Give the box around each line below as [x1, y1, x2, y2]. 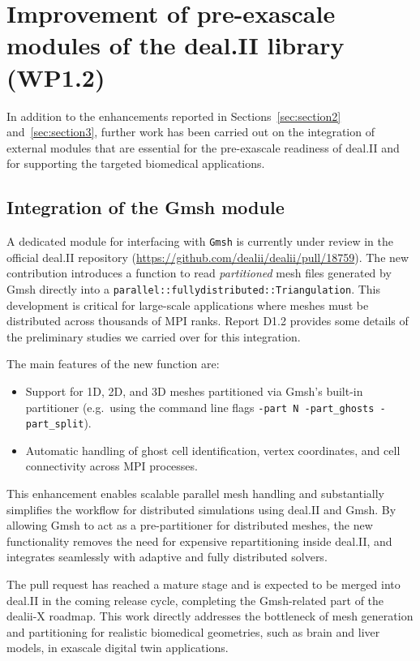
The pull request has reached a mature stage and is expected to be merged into [6, 576, 401, 593]
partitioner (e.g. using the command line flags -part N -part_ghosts [25, 398, 375, 415]
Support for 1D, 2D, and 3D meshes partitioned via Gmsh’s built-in [25, 382, 363, 399]
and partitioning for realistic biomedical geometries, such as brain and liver [6, 623, 380, 640]
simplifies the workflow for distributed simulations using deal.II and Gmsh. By [6, 500, 396, 517]
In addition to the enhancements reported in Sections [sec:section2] [6, 107, 341, 124]
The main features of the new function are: [6, 355, 220, 372]
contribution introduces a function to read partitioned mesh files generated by [6, 264, 392, 281]
